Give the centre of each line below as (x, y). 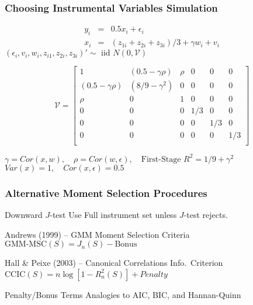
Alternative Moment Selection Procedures (106, 193)
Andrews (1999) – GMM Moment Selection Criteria (97, 234)
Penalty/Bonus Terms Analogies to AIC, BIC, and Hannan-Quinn (123, 294)
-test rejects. (206, 215)
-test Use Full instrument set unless (113, 215)
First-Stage (161, 159)
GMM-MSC (26, 245)
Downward (24, 215)
